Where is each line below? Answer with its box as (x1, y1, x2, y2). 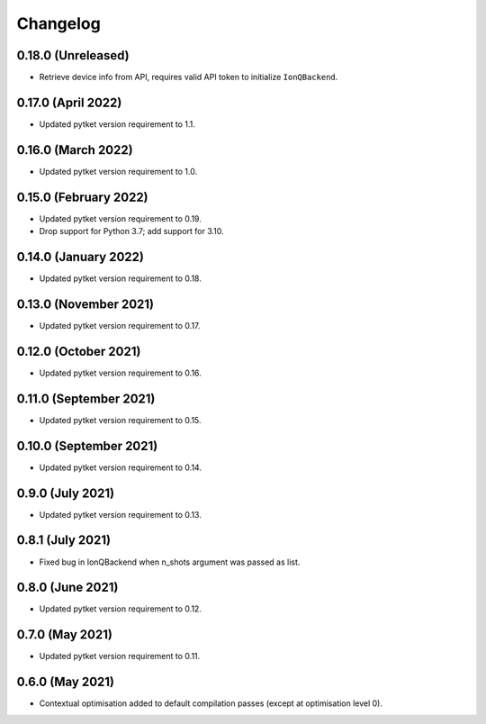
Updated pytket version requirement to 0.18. (39, 273, 202, 284)
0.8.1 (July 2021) (16, 532, 112, 548)
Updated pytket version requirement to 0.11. (39, 651, 201, 662)
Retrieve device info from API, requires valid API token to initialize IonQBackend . (39, 72, 338, 83)
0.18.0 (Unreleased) (16, 48, 130, 63)
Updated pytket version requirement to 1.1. (39, 118, 195, 130)
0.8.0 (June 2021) (16, 580, 119, 595)
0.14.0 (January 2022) (16, 249, 144, 265)
